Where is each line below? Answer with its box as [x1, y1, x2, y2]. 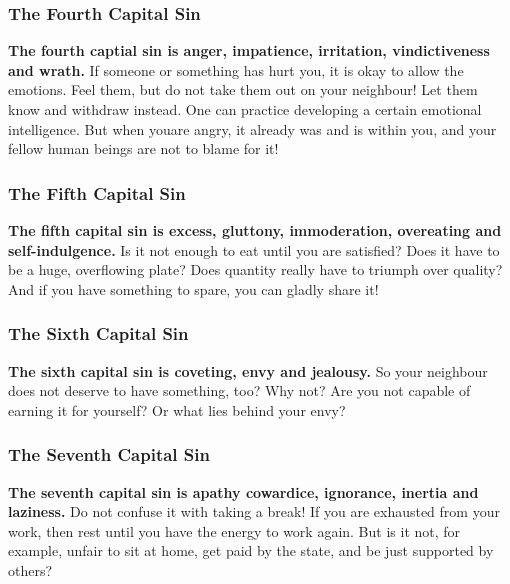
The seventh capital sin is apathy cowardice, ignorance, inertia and [8, 481, 479, 502]
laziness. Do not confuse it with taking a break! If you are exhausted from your [8, 501, 500, 522]
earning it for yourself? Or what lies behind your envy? [8, 399, 346, 420]
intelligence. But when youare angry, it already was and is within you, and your [8, 118, 497, 139]
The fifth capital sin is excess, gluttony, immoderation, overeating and [8, 220, 502, 240]
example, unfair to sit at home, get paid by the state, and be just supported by [8, 540, 494, 561]
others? [8, 559, 53, 580]
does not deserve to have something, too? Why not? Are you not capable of [8, 380, 471, 401]
